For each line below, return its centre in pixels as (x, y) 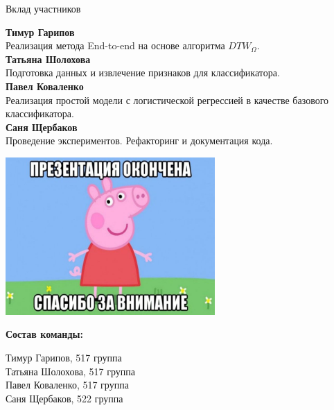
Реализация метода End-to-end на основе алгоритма (115, 45)
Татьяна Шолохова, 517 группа (71, 371)
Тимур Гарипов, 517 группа (64, 357)
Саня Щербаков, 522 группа (64, 398)
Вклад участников (43, 8)
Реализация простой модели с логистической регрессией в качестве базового (167, 100)
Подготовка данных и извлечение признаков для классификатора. (143, 72)
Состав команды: (44, 334)
